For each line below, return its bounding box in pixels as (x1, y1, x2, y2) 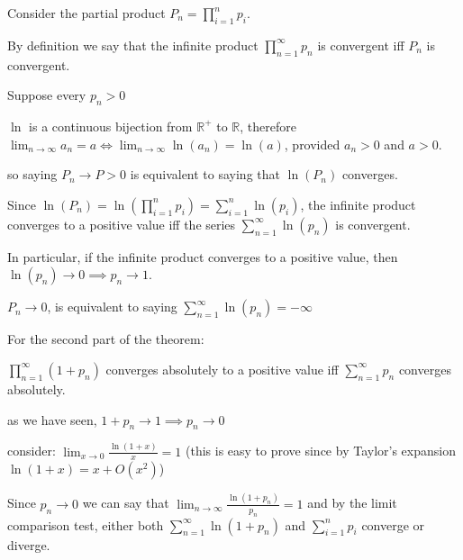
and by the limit (307, 493, 397, 512)
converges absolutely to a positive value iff (105, 359, 339, 378)
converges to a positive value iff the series (7, 214, 236, 233)
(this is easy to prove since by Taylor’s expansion (185, 441, 456, 460)
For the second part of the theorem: (7, 330, 204, 348)
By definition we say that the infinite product (7, 35, 259, 54)
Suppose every (7, 86, 86, 104)
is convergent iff (317, 35, 404, 54)
